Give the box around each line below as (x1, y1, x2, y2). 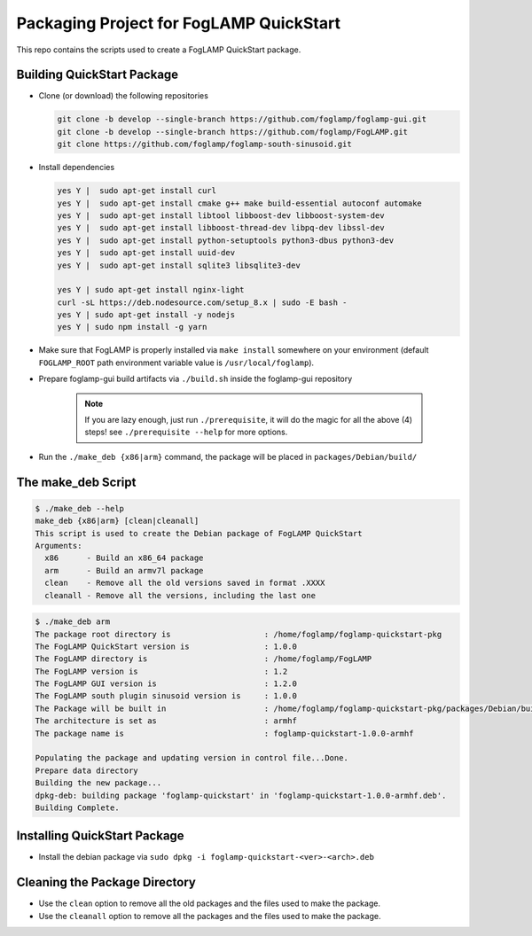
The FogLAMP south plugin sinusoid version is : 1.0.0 (35, 691, 297, 701)
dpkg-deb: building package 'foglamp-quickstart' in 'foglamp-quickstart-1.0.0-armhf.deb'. (35, 790, 447, 800)
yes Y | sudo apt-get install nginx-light (57, 285, 245, 295)
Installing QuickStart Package (16, 829, 185, 844)
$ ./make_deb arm (35, 617, 111, 627)
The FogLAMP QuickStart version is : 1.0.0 (35, 641, 297, 651)
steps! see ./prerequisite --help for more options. (84, 426, 288, 438)
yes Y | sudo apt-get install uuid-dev (57, 248, 235, 258)
